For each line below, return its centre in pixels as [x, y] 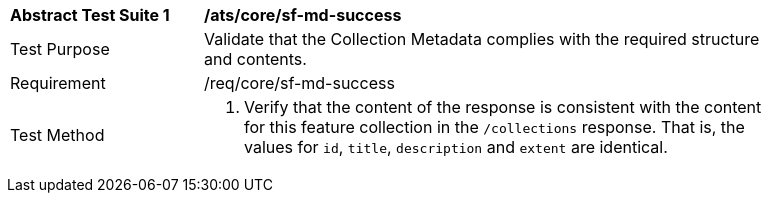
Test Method [57, 135]
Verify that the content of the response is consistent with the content [503, 107]
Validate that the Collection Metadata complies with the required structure [482, 39]
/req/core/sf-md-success [299, 83]
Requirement [58, 83]
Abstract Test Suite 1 [90, 15]
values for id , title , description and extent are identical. [456, 147]
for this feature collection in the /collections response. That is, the [494, 127]
